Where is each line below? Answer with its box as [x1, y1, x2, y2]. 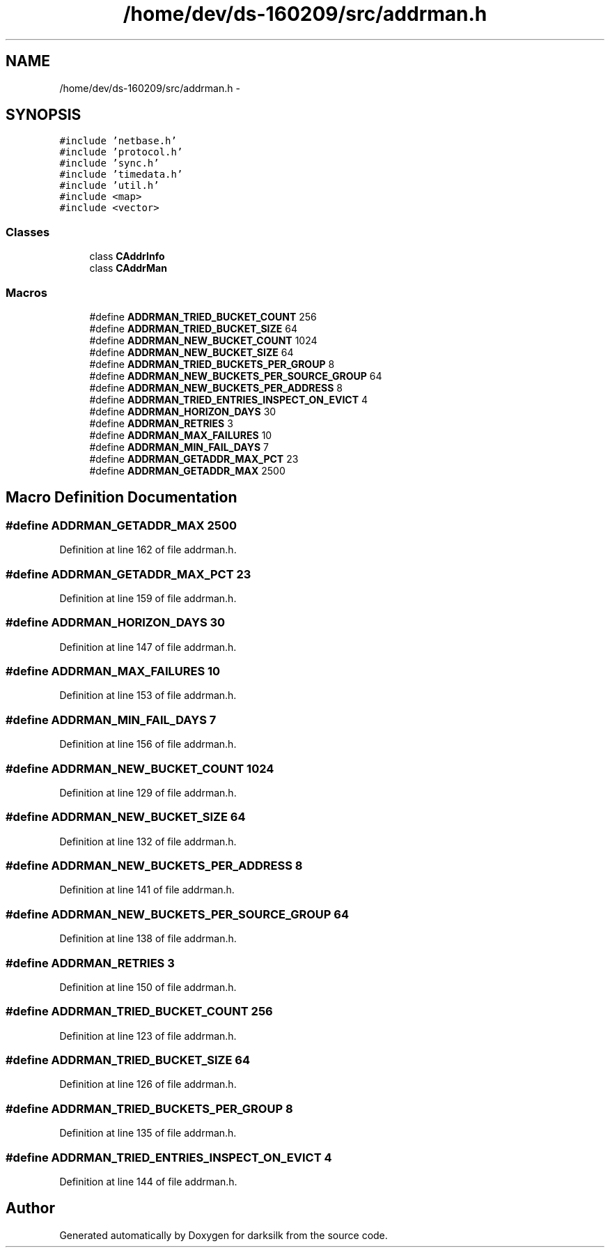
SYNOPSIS [6, 106, 81, 124]
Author [6, 1199, 55, 1217]
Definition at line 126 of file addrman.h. [59, 1078, 237, 1091]
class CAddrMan [89, 262, 167, 275]
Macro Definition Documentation [6, 489, 237, 507]
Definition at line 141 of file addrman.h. [59, 884, 235, 896]
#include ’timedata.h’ [59, 169, 183, 180]
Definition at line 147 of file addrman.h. [59, 640, 237, 653]
